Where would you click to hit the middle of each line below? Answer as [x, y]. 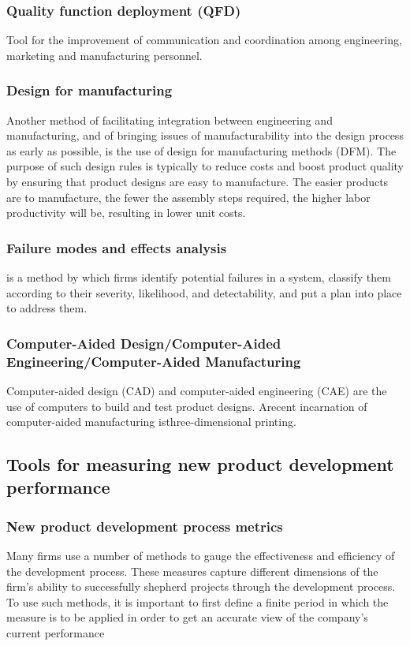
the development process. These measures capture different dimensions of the [192, 571]
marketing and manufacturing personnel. [104, 55]
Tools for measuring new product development [200, 464]
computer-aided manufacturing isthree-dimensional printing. [151, 422]
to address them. [47, 308]
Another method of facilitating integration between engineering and [170, 119]
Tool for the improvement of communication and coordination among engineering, [204, 40]
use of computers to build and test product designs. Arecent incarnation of [187, 406]
